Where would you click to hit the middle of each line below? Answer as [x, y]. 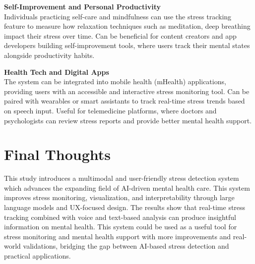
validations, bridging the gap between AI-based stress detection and [126, 246]
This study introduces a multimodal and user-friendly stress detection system [122, 178]
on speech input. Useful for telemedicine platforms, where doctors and [110, 110]
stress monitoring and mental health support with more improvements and [118, 236]
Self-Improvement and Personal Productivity [82, 6]
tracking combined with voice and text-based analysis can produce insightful [120, 217]
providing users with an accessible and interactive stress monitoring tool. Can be [127, 91]
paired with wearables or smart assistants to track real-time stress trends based [125, 101]
